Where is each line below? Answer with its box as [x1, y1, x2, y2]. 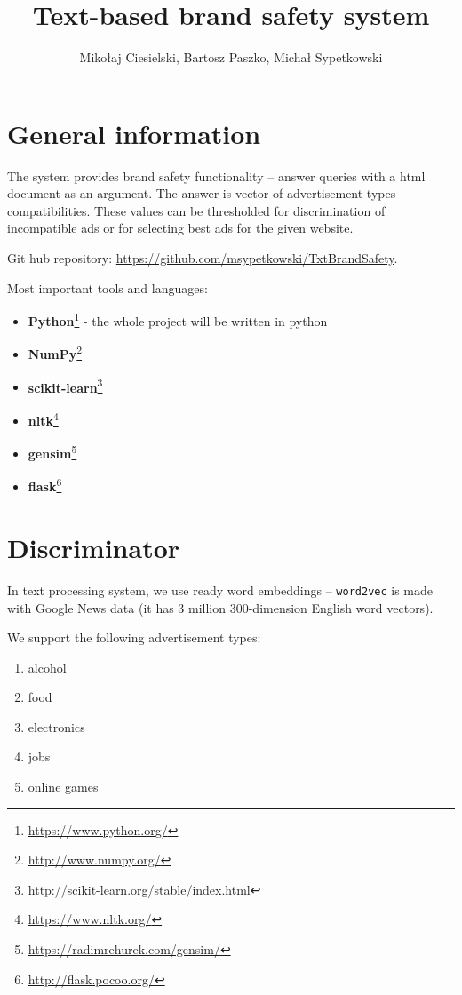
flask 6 [28, 474, 62, 496]
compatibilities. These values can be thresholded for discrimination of [7, 201, 386, 219]
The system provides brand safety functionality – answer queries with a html [7, 166, 426, 185]
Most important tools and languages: [7, 278, 208, 297]
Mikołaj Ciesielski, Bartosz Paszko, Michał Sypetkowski [79, 48, 383, 67]
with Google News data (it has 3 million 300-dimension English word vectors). [7, 598, 434, 617]
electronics [28, 717, 85, 736]
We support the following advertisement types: [7, 628, 261, 647]
